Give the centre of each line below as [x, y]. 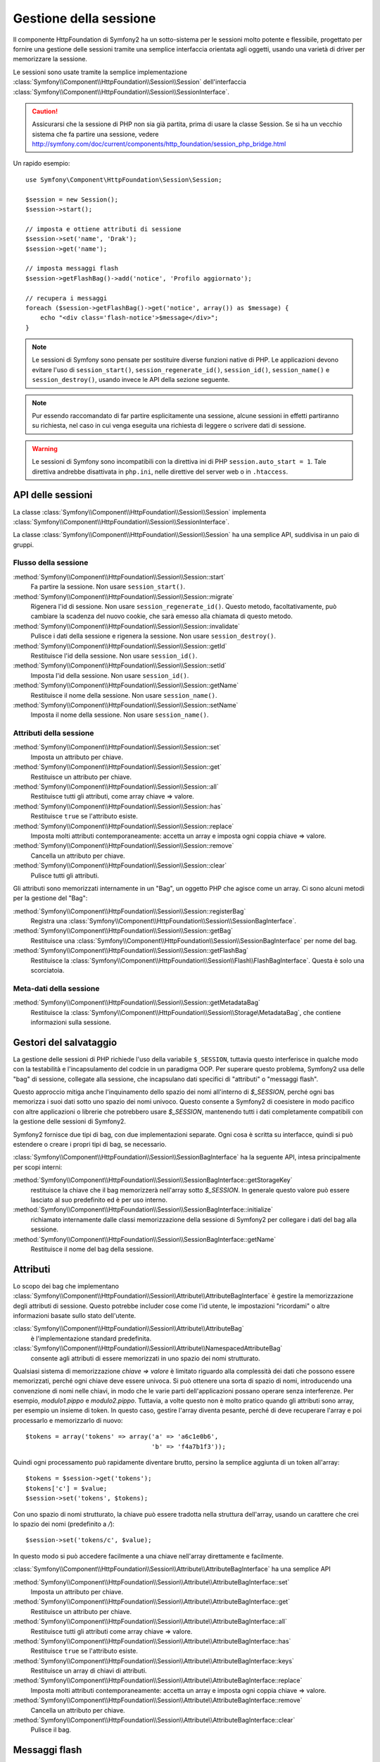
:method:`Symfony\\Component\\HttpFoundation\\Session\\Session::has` [118, 806]
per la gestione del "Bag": [50, 898]
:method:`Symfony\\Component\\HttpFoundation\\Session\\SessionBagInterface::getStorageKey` [153, 1180]
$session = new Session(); [72, 199]
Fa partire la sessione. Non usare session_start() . [108, 587]
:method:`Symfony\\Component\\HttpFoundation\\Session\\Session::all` [116, 787]
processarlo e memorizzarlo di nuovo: [68, 1420]
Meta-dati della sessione [56, 988]
